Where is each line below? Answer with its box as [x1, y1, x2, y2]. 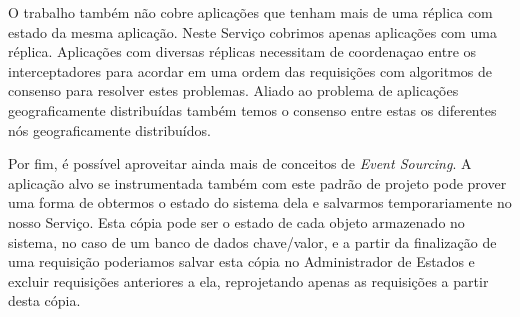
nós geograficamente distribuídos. [8, 119, 211, 140]
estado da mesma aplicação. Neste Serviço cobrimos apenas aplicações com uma [8, 21, 497, 42]
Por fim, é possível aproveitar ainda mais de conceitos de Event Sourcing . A [8, 153, 472, 174]
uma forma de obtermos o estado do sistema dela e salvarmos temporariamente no [8, 192, 512, 213]
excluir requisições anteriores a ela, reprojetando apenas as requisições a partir [8, 270, 489, 291]
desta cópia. [8, 290, 81, 311]
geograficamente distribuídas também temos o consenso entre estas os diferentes [8, 99, 497, 120]
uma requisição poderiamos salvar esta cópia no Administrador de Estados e [8, 251, 475, 272]
